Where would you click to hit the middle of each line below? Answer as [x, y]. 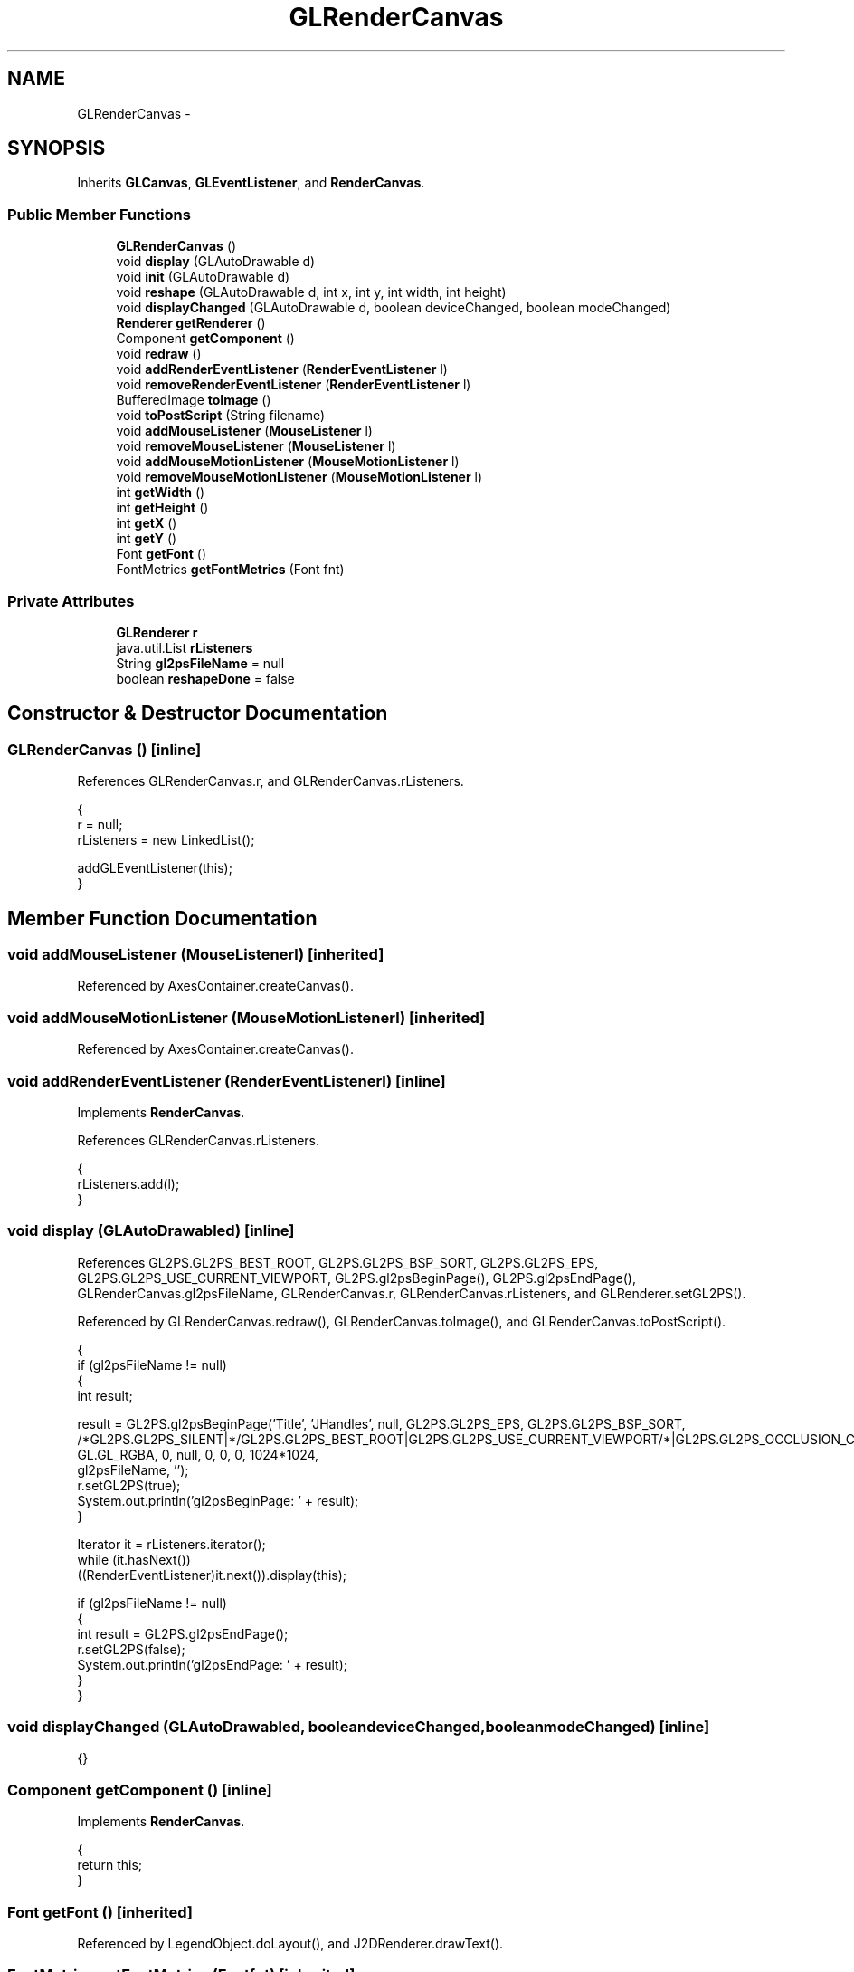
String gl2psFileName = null [200, 663]
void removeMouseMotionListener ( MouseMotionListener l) [299, 477]
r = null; [100, 825]
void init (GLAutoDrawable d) [203, 277]
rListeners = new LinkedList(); [166, 840]
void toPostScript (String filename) [221, 416]
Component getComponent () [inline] [140, 1790]
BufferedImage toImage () [194, 400]
